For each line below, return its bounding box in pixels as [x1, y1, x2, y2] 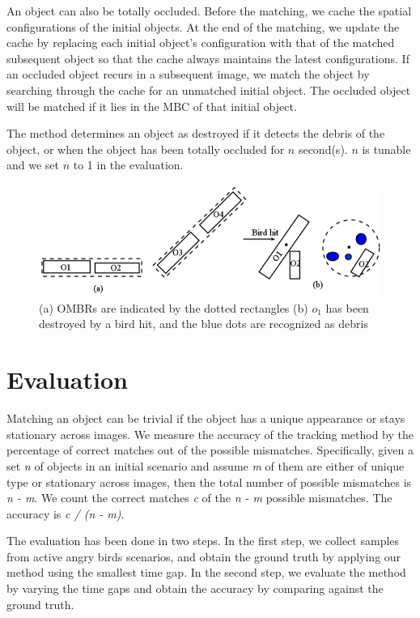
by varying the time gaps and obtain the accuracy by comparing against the [6, 580, 384, 597]
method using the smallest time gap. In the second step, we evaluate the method [6, 564, 406, 581]
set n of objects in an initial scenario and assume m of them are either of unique [6, 457, 405, 474]
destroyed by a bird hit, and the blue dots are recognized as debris [39, 315, 368, 332]
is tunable [362, 140, 411, 157]
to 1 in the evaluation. [73, 156, 184, 173]
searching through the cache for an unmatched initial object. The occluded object [6, 81, 411, 98]
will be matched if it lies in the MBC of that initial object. [6, 97, 297, 114]
